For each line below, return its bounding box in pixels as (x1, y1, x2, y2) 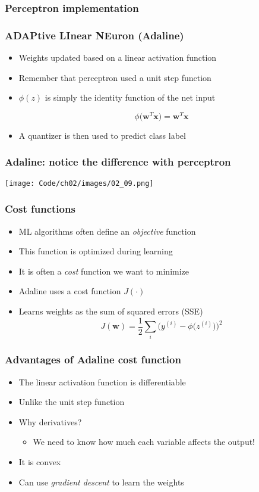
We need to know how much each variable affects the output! (33, 435, 255, 448)
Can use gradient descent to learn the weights (18, 475, 184, 488)
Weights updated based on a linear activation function (18, 51, 217, 64)
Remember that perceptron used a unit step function (18, 71, 211, 83)
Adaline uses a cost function (18, 285, 121, 297)
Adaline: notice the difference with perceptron (5, 154, 231, 169)
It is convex (18, 455, 61, 468)
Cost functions (5, 201, 75, 216)
